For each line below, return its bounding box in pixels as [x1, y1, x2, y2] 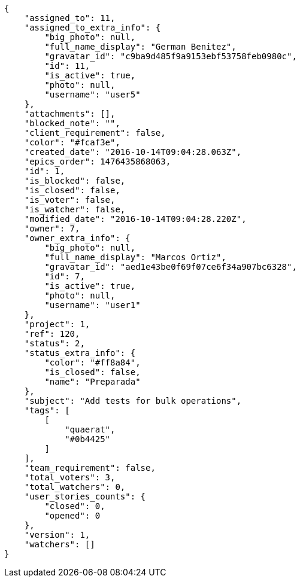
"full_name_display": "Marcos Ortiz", [44, 252, 226, 262]
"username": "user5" [44, 90, 141, 99]
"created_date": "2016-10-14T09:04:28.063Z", [24, 147, 242, 157]
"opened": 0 [44, 511, 101, 520]
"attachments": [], [24, 109, 116, 118]
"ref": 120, [24, 329, 80, 339]
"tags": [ [24, 406, 70, 415]
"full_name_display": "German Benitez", [44, 42, 237, 51]
